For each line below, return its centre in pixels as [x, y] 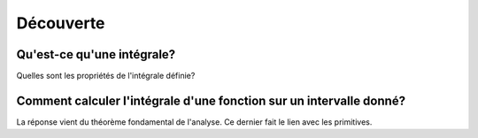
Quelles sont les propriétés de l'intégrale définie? [106, 76]
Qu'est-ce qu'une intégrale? [96, 54]
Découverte [61, 23]
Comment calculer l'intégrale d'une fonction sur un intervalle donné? [211, 100]
